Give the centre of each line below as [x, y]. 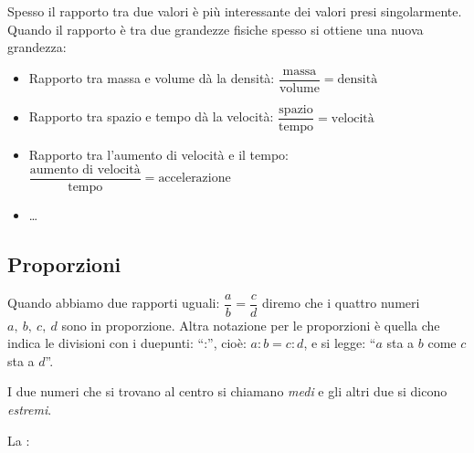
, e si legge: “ [340, 343]
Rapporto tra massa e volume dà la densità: [152, 78]
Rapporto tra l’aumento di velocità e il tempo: [158, 155]
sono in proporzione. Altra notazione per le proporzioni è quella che [251, 325]
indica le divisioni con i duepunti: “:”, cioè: [127, 343]
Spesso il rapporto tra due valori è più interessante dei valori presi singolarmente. [235, 11]
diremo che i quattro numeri [341, 303]
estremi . [30, 409]
